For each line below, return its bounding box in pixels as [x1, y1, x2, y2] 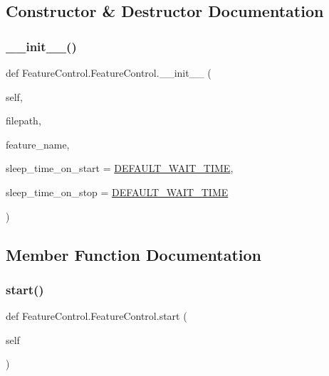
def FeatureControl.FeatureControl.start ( [6, 308, 187, 323]
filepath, [6, 113, 41, 128]
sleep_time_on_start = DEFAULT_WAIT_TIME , [6, 161, 234, 176]
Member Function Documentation [6, 243, 262, 265]
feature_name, [6, 136, 70, 151]
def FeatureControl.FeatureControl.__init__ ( [6, 65, 211, 80]
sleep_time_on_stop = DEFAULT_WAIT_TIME [6, 184, 229, 199]
